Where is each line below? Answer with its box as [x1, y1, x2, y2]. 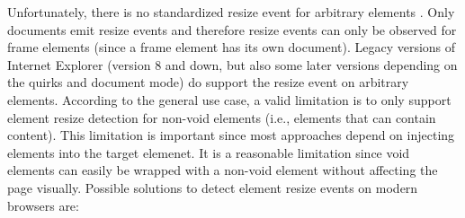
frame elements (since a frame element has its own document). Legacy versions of [7, 38, 456, 57]
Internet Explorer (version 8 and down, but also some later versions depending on [7, 55, 458, 74]
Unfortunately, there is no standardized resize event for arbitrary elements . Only [7, 3, 455, 21]
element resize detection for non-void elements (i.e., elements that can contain [7, 108, 436, 126]
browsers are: [7, 196, 79, 214]
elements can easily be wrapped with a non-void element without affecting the [7, 161, 438, 179]
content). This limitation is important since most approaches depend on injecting [7, 126, 455, 144]
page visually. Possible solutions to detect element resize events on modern [7, 178, 418, 196]
